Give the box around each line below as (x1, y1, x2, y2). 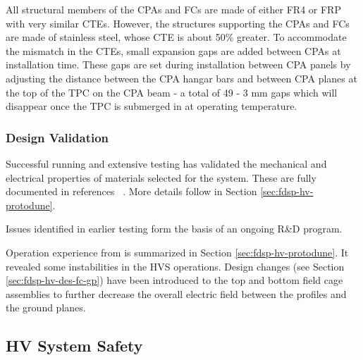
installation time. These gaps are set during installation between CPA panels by (6, 57, 351, 72)
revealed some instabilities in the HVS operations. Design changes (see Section (6, 259, 345, 273)
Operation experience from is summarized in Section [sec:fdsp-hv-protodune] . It (6, 244, 349, 259)
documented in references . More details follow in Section (6, 184, 257, 199)
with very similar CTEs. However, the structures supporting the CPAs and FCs (6, 15, 350, 30)
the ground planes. (6, 300, 86, 315)
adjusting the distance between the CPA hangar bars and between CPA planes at (6, 70, 357, 85)
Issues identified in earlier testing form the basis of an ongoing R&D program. (6, 221, 343, 236)
